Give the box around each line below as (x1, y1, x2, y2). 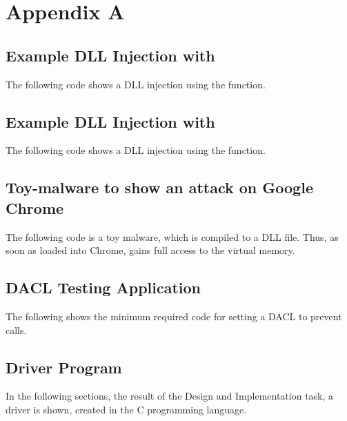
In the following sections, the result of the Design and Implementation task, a (6, 389, 334, 403)
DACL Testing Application (6, 277, 201, 298)
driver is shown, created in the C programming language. (6, 402, 247, 416)
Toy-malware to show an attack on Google (6, 177, 313, 198)
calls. (6, 322, 27, 337)
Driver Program (6, 356, 122, 378)
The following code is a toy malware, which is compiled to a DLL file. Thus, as (6, 229, 339, 244)
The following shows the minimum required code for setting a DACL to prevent (6, 309, 342, 323)
